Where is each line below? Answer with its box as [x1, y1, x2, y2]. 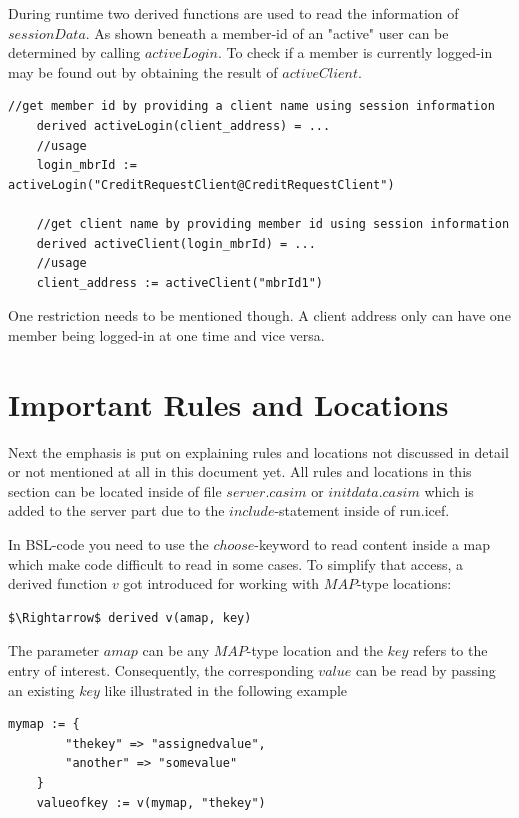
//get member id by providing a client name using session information [8, 99, 495, 114]
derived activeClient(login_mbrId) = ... [36, 236, 316, 251]
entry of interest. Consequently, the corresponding [8, 659, 314, 680]
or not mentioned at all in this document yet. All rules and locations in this [8, 461, 472, 482]
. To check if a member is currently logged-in [217, 42, 493, 63]
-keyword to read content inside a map [254, 534, 491, 554]
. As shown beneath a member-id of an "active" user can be [85, 22, 449, 43]
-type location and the [246, 640, 383, 661]
